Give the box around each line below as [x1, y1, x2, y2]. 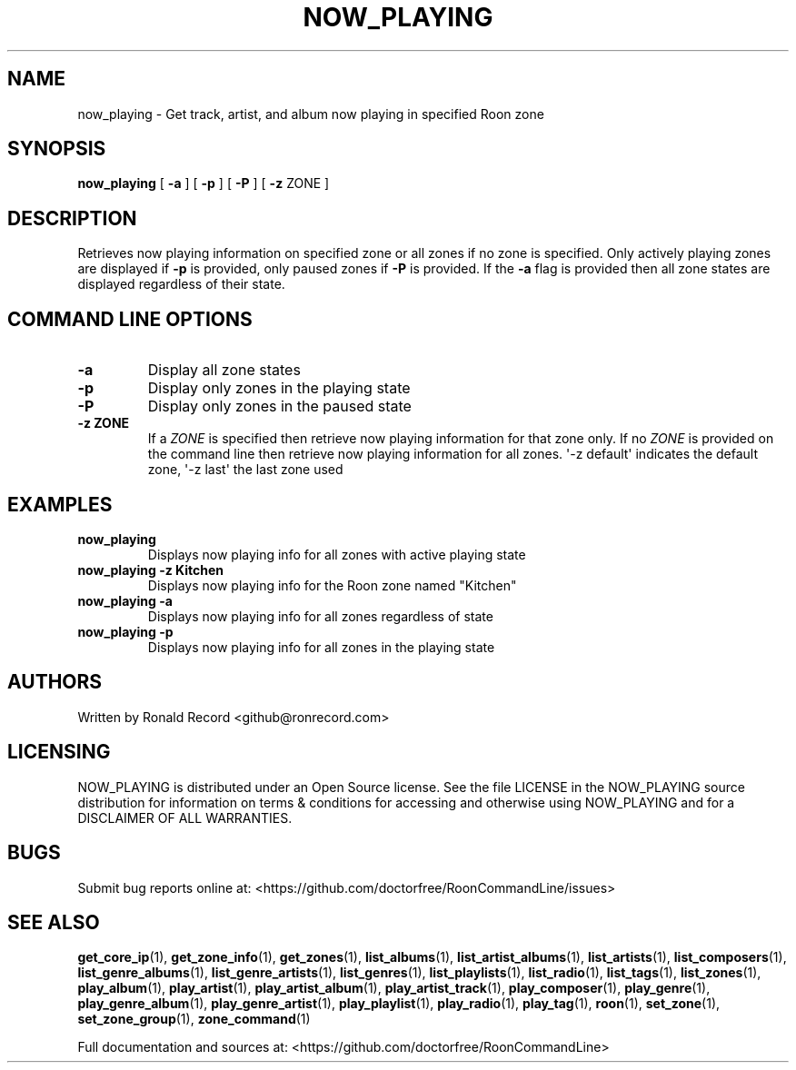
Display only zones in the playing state [147, 379, 411, 398]
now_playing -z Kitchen [77, 561, 224, 578]
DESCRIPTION [7, 206, 137, 230]
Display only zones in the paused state [147, 397, 412, 416]
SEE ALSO [7, 910, 100, 934]
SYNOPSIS [7, 137, 106, 161]
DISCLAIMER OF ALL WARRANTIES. [77, 809, 293, 826]
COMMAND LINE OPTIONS [7, 307, 253, 331]
